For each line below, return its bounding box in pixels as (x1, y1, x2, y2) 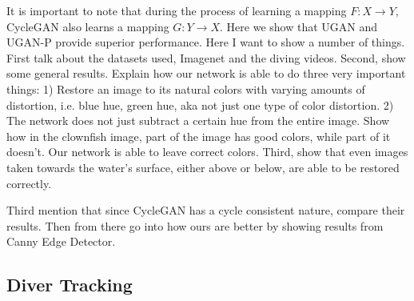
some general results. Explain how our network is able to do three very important (6, 65, 406, 82)
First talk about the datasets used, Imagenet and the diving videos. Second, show (6, 49, 406, 66)
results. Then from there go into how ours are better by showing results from (6, 217, 384, 234)
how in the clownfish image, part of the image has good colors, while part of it (6, 127, 391, 144)
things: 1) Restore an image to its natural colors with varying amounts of (6, 80, 365, 97)
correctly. (6, 175, 52, 191)
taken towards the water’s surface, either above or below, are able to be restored (6, 159, 400, 175)
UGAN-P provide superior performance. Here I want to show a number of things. (6, 34, 405, 50)
